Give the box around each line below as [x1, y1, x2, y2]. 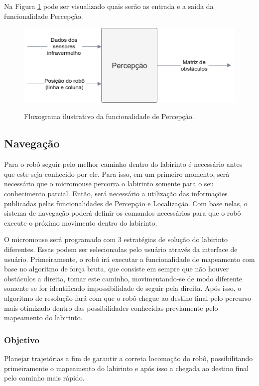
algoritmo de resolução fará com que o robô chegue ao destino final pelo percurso [4, 292, 251, 303]
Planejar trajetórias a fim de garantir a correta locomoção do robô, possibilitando [4, 353, 253, 363]
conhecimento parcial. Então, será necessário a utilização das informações [4, 188, 228, 199]
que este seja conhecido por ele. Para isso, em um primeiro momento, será [4, 168, 230, 179]
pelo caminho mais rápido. [4, 373, 85, 383]
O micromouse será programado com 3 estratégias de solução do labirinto [4, 234, 228, 245]
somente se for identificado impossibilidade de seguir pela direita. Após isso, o [4, 283, 242, 293]
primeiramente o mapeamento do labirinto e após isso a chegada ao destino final [4, 363, 249, 373]
